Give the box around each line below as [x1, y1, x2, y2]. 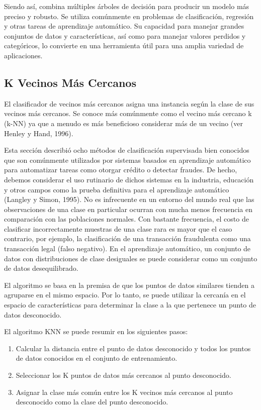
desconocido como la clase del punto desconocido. [16, 396, 168, 407]
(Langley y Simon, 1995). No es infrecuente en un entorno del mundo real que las [4, 194, 254, 204]
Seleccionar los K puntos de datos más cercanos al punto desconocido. [16, 370, 231, 380]
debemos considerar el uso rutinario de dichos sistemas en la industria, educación [4, 174, 254, 184]
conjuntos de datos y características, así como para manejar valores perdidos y [4, 30, 246, 41]
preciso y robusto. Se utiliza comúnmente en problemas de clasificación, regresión [4, 11, 254, 21]
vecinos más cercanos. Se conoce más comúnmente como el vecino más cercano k [4, 108, 252, 119]
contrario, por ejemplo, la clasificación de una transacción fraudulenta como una [4, 233, 251, 244]
